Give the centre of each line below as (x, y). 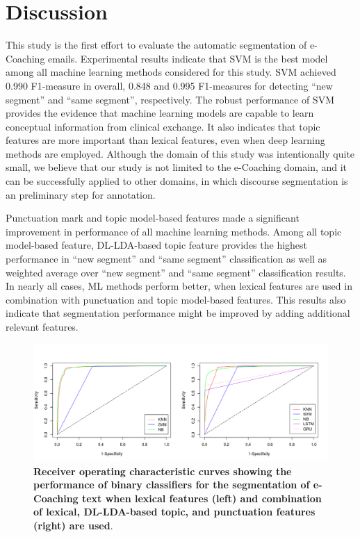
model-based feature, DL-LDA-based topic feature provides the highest (157, 245)
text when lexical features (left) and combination (202, 498)
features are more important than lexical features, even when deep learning (165, 140)
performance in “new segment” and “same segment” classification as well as (166, 259)
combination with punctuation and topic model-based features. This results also (176, 299)
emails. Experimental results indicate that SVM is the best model (188, 58)
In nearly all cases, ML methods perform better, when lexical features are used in (179, 286)
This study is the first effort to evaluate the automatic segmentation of (156, 45)
